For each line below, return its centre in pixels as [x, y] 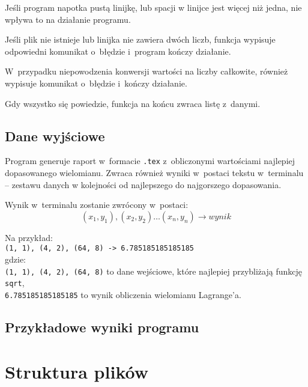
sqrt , [15, 283]
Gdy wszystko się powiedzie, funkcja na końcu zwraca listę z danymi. [133, 103]
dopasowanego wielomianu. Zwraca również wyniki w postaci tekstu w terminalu [154, 173]
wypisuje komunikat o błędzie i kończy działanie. [96, 83]
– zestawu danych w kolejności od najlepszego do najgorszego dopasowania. [143, 184]
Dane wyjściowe [55, 136]
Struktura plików [77, 371]
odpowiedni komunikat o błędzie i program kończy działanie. [118, 51]
